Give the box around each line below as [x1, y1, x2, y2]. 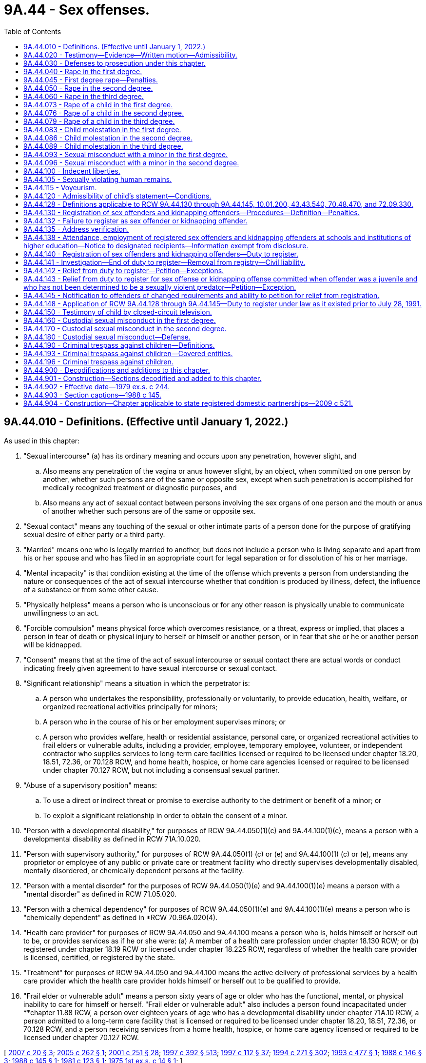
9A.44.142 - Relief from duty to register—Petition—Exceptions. [23, 266, 224, 275]
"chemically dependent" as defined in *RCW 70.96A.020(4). [23, 913, 218, 922]
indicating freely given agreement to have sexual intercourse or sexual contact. [23, 663, 277, 672]
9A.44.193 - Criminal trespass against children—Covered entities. [23, 349, 233, 358]
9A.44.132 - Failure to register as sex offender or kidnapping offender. [23, 216, 248, 225]
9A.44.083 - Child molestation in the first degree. [23, 125, 181, 134]
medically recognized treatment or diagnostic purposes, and [43, 483, 237, 492]
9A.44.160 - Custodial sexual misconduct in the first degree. [23, 316, 216, 324]
